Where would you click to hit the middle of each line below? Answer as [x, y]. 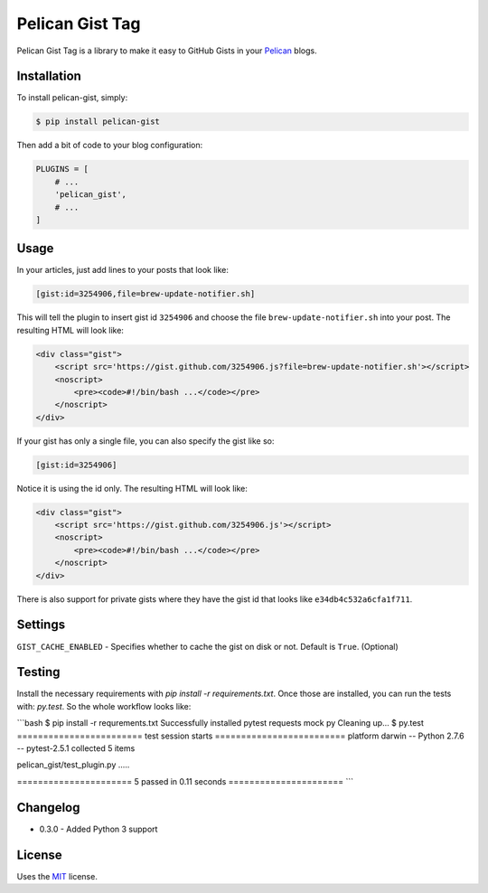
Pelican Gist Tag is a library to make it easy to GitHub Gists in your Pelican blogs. [167, 51]
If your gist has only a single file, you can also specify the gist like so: [145, 441]
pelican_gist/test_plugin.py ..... [73, 765]
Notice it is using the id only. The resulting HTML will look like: [132, 488]
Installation [49, 76]
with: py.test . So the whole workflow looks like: [104, 706]
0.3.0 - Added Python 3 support [99, 829]
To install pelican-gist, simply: [72, 98]
